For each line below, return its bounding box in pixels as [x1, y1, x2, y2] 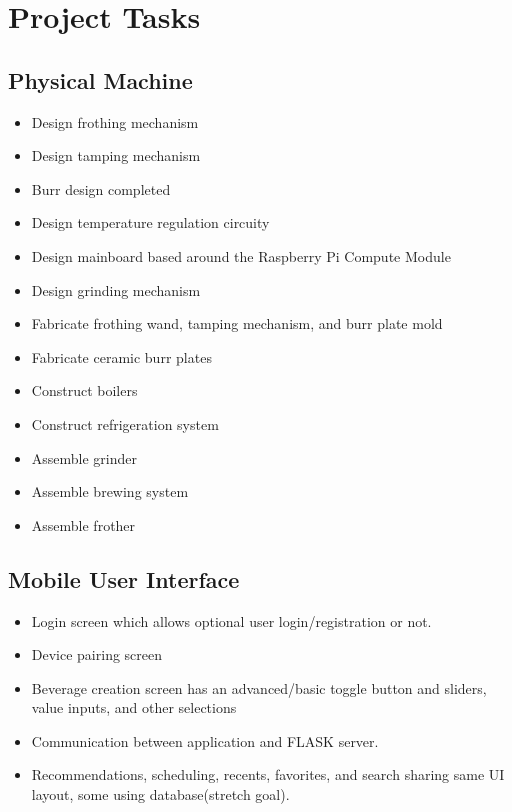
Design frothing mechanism [31, 111, 199, 132]
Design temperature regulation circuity [31, 212, 270, 233]
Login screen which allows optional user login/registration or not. [31, 610, 432, 631]
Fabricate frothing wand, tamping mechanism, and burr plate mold [31, 313, 443, 334]
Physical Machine [8, 64, 193, 95]
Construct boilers [31, 380, 138, 401]
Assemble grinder [31, 447, 138, 468]
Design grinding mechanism [31, 279, 201, 300]
